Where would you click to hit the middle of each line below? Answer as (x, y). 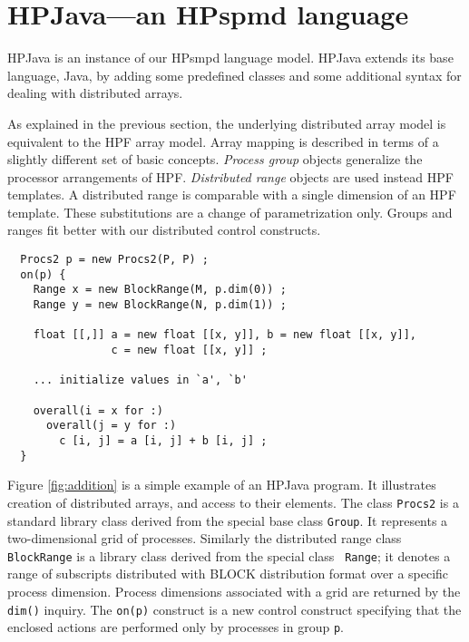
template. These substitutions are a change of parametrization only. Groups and (230, 212)
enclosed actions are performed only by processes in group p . (176, 627)
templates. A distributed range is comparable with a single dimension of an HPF (232, 195)
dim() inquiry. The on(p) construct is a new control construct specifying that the (234, 609)
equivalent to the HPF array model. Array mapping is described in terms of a (223, 141)
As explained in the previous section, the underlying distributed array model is (227, 123)
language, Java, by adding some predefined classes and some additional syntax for (234, 75)
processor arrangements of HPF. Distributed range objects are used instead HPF (230, 176)
